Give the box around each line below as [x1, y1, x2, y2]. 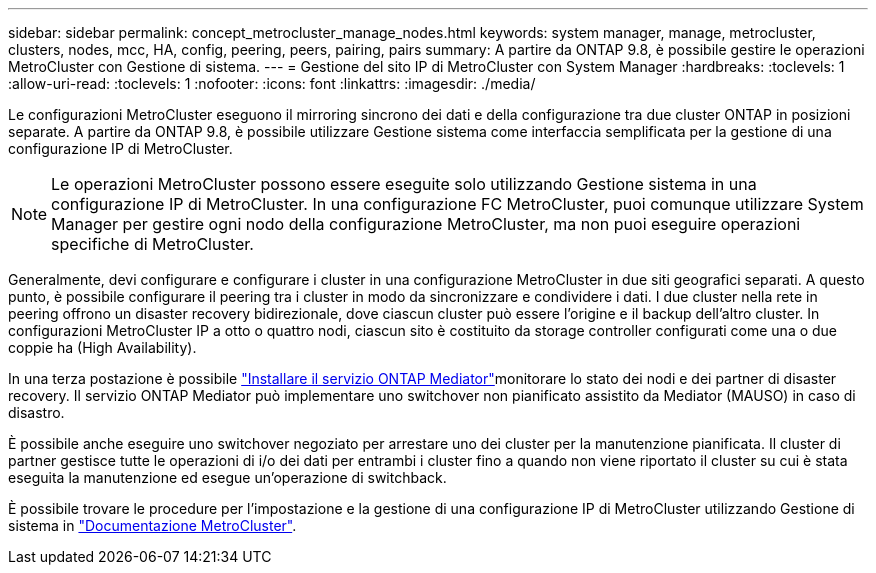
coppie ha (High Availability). [8, 339, 197, 356]
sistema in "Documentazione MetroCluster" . [8, 517, 297, 534]
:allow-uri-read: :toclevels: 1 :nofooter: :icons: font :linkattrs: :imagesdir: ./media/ [8, 75, 536, 92]
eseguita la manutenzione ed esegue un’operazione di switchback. [8, 469, 447, 486]
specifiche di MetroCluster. [51, 234, 254, 254]
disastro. [8, 404, 65, 421]
